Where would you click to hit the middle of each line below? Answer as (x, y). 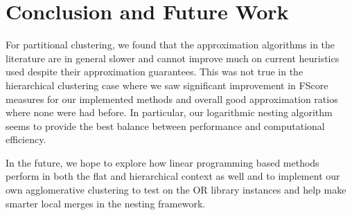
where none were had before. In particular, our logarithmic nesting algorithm (169, 112)
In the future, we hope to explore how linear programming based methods (162, 162)
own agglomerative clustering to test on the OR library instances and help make (176, 190)
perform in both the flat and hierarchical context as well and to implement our (173, 176)
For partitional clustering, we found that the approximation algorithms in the (170, 45)
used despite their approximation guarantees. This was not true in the (155, 72)
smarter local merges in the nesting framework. (106, 203)
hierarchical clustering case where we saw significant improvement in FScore (167, 85)
